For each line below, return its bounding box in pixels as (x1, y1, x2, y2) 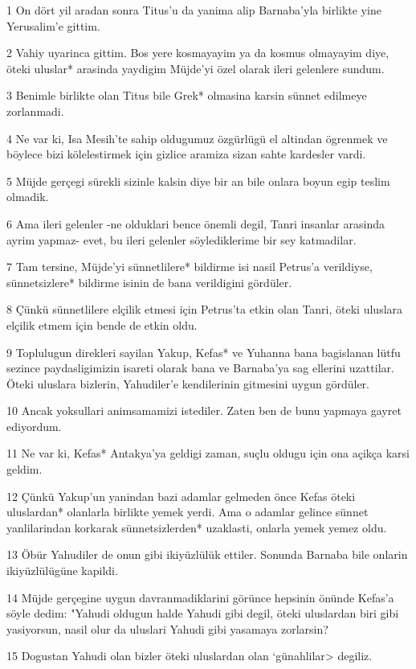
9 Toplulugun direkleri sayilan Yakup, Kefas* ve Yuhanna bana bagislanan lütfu (6, 343, 401, 360)
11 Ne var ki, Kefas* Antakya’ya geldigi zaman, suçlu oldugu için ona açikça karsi (6, 445, 410, 462)
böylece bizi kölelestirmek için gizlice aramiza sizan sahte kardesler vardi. (6, 146, 366, 162)
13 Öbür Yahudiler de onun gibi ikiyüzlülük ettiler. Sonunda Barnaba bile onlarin (6, 546, 408, 563)
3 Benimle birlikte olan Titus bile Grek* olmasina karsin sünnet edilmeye (6, 87, 367, 104)
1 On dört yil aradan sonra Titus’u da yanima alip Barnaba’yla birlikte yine (6, 2, 381, 18)
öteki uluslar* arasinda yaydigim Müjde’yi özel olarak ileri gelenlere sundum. (6, 60, 385, 76)
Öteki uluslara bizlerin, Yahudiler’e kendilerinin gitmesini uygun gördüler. (6, 375, 369, 392)
